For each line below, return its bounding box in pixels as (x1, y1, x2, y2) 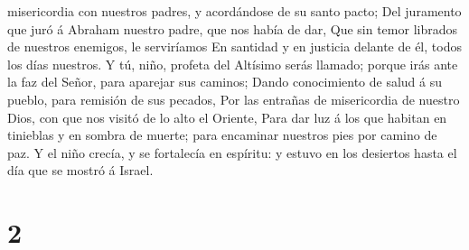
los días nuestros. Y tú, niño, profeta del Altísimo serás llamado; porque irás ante (7, 54, 458, 73)
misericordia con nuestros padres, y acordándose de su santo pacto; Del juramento (7, 2, 462, 20)
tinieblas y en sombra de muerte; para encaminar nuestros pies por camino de (7, 125, 437, 144)
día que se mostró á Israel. (7, 161, 154, 180)
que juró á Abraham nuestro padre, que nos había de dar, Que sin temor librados (7, 19, 458, 38)
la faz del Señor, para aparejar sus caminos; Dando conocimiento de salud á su (7, 72, 443, 91)
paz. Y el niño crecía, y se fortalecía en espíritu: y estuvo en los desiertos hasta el (7, 143, 457, 162)
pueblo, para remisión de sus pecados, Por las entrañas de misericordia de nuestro (7, 89, 460, 108)
